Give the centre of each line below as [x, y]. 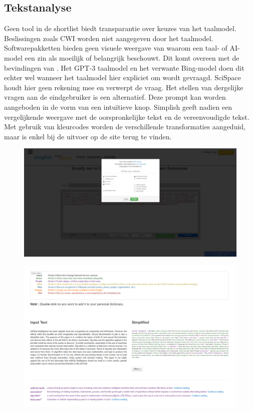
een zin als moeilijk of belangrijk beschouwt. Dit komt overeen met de [132, 57]
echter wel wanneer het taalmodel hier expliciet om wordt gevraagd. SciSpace [123, 77]
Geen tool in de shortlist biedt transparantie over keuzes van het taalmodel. [120, 28]
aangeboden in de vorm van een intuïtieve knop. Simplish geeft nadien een [118, 107]
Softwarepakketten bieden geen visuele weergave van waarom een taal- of [116, 48]
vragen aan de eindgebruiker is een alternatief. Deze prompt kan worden [115, 97]
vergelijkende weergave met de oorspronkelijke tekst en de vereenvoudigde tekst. [127, 117]
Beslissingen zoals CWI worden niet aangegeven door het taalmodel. [109, 38]
